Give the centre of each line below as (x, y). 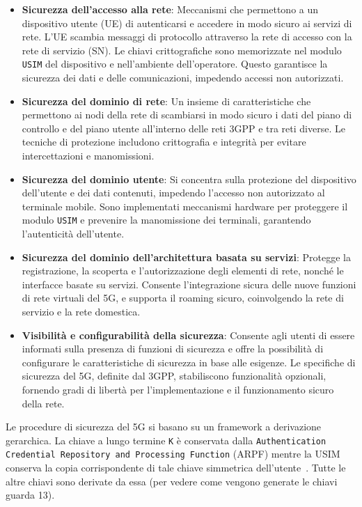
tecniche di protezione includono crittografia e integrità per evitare (164, 142)
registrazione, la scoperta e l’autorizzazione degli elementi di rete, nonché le (183, 271)
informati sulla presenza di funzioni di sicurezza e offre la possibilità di (173, 349)
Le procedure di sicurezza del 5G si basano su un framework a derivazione (164, 427)
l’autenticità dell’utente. (73, 234)
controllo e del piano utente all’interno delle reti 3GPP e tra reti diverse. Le (183, 128)
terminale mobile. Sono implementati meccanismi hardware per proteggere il (185, 206)
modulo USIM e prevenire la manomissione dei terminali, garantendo (166, 220)
